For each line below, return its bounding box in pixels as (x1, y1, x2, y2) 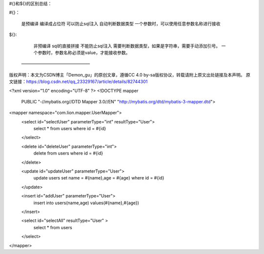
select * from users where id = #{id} (33, 126, 106, 132)
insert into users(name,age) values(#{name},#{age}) (33, 200, 139, 206)
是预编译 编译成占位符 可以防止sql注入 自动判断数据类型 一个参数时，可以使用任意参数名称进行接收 (21, 20, 221, 26)
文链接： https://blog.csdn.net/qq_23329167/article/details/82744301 (9, 78, 148, 85)
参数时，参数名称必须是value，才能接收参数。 (37, 49, 131, 56)
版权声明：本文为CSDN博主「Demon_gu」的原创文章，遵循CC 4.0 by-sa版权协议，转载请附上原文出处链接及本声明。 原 (9, 72, 250, 78)
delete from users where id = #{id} (33, 150, 103, 156)
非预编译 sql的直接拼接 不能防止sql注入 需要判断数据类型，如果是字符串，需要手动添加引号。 (33, 43, 220, 49)
